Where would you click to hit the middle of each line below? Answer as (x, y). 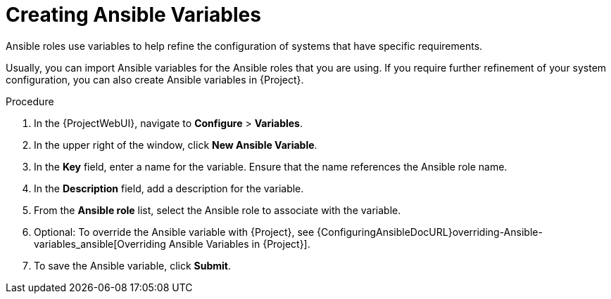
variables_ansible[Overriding (100, 244)
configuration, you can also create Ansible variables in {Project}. (155, 79)
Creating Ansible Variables (133, 15)
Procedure (30, 101)
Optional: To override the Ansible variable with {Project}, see (174, 232)
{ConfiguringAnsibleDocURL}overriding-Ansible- (430, 232)
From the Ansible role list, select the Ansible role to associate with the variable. (218, 210)
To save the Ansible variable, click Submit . (133, 265)
